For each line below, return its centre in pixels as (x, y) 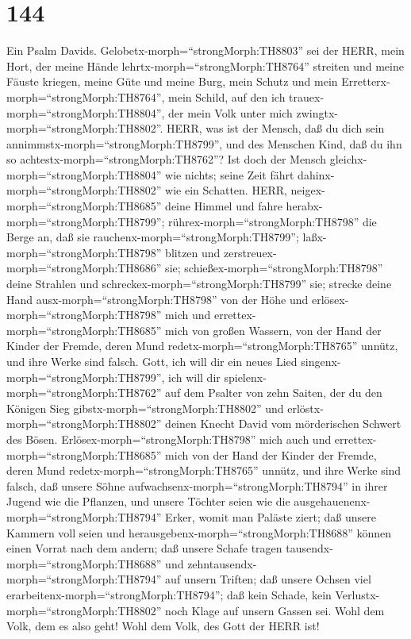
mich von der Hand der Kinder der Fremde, (271, 454)
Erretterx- (366, 81)
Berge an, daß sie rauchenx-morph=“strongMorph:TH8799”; (153, 237)
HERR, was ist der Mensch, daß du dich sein (276, 128)
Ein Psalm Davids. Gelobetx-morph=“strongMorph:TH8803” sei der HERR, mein (205, 50)
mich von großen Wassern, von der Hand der (273, 330)
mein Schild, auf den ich (227, 96)
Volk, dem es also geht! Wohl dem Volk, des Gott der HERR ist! (163, 626)
